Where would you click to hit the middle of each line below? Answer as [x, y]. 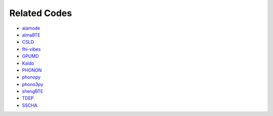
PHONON [32, 70]
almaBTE [31, 35]
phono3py [33, 84]
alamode [31, 28]
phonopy [31, 77]
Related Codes [41, 13]
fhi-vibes [31, 49]
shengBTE [33, 91]
